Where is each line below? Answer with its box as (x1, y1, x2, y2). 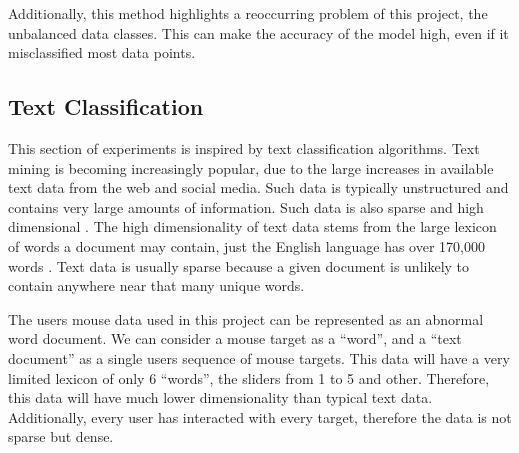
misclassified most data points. (8, 42, 196, 63)
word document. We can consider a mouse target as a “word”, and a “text (8, 328, 462, 349)
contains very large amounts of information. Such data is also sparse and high (8, 196, 484, 217)
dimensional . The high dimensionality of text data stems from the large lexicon (8, 216, 497, 237)
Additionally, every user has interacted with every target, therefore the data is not (8, 406, 512, 427)
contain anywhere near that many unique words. (8, 275, 305, 296)
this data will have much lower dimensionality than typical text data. (8, 387, 433, 408)
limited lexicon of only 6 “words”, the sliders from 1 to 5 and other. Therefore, (8, 367, 490, 388)
